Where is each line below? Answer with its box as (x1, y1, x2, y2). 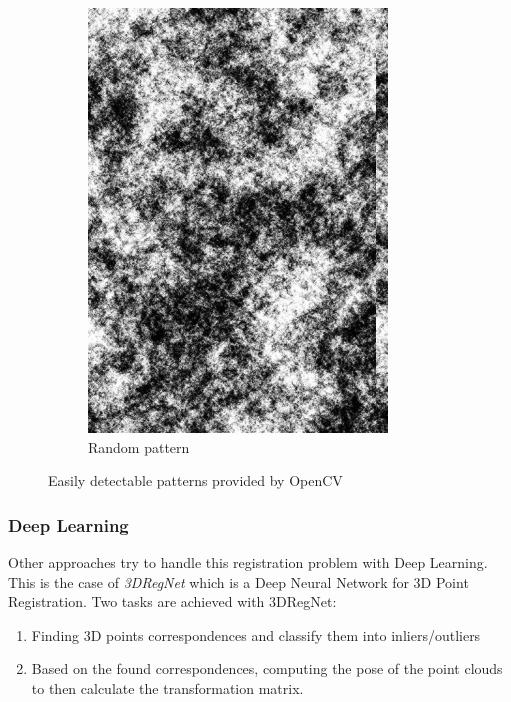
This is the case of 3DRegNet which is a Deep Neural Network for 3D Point (8, 571, 469, 592)
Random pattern (88, 436, 190, 457)
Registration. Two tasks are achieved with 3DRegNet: (8, 591, 337, 612)
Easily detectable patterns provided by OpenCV (48, 470, 343, 491)
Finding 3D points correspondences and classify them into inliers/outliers (31, 624, 481, 645)
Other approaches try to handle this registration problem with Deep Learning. (8, 552, 488, 572)
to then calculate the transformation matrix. (31, 677, 304, 698)
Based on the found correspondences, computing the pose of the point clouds (31, 658, 503, 679)
